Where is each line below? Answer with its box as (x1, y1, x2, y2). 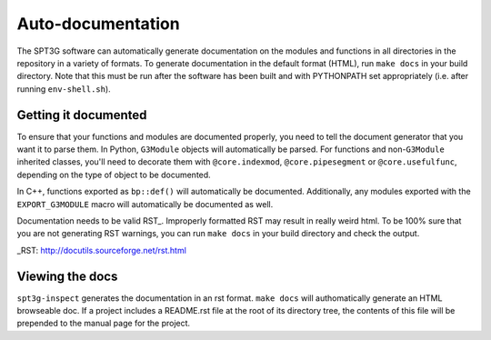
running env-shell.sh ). (16, 83, 111, 95)
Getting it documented (16, 107, 147, 123)
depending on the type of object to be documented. (16, 169, 211, 180)
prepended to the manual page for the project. (16, 318, 191, 329)
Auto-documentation (16, 14, 181, 34)
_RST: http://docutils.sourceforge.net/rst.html (16, 245, 186, 255)
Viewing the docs (16, 268, 118, 284)
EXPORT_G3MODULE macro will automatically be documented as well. (16, 198, 274, 209)
